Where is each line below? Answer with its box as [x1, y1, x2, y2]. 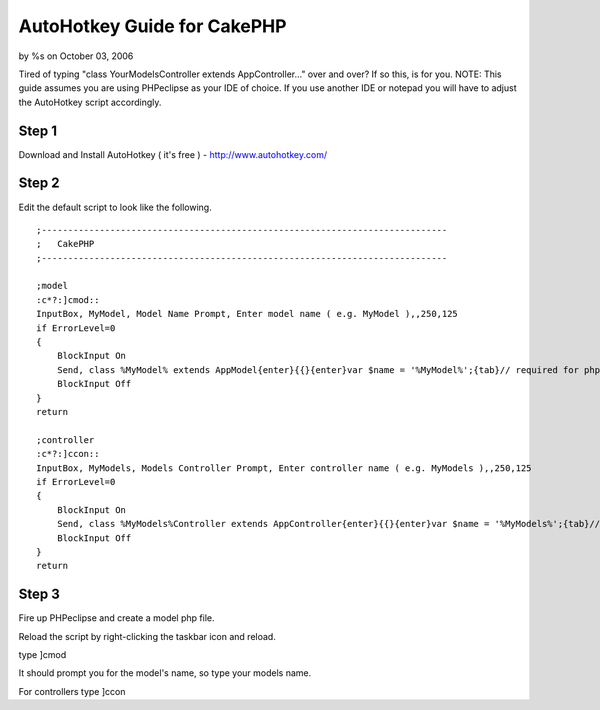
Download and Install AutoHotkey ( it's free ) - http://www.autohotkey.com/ [18, 148, 328, 160]
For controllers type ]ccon [18, 685, 126, 697]
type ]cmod [18, 648, 67, 660]
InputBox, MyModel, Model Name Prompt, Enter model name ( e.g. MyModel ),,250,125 [36, 308, 459, 320]
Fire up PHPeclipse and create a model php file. [18, 612, 215, 624]
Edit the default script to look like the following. [18, 201, 212, 213]
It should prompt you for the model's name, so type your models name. [18, 667, 312, 679]
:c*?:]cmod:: [36, 294, 100, 305]
